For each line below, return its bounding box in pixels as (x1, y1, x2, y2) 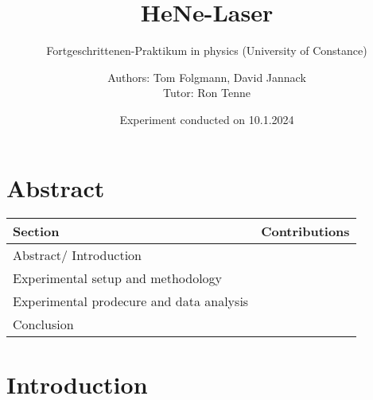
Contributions (261, 222, 350, 241)
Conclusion (13, 315, 74, 334)
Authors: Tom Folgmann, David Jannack (107, 68, 306, 85)
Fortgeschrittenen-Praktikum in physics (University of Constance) (46, 42, 367, 59)
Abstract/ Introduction (13, 246, 142, 265)
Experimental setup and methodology (13, 269, 223, 288)
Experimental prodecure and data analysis (13, 292, 249, 311)
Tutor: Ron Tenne (163, 84, 251, 101)
